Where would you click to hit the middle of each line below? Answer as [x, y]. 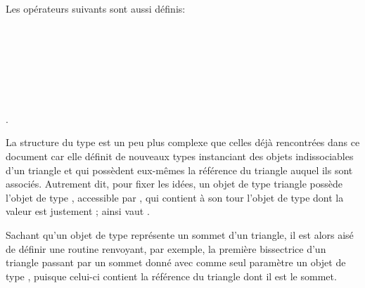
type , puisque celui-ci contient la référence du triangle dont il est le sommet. [171, 276]
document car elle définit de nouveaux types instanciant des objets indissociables [180, 156]
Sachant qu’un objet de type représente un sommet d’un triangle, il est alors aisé [180, 234]
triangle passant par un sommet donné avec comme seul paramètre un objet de [176, 262]
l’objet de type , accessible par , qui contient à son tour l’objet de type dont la [175, 197]
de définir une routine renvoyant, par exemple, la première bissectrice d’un [166, 248]
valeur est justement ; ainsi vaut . [78, 211]
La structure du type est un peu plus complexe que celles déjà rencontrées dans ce [183, 142]
